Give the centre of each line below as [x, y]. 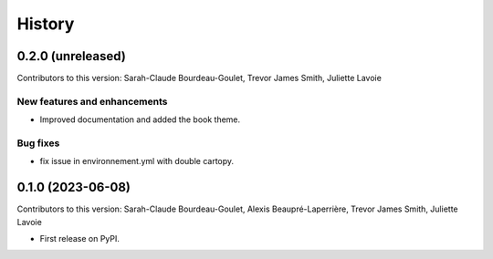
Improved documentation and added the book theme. [140, 119]
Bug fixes [38, 143]
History [46, 24]
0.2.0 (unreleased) [72, 56]
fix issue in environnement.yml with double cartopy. [137, 161]
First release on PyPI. [80, 239]
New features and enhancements [92, 101]
